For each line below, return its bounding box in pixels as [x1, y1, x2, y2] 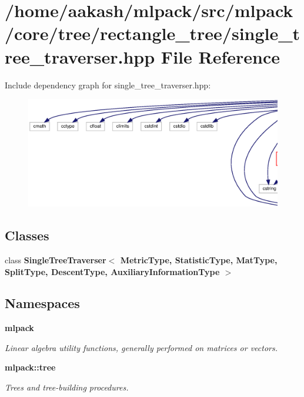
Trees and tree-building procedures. [5, 381, 129, 393]
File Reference [161, 44, 280, 68]
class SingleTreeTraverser [5, 253, 106, 266]
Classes [5, 226, 49, 244]
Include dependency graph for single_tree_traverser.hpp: [5, 78, 211, 91]
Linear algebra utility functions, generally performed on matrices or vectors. [5, 341, 278, 353]
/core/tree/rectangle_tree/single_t [5, 21, 300, 45]
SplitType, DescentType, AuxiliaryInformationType [5, 265, 220, 277]
